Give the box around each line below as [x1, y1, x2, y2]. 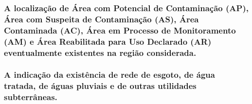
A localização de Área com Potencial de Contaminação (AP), [4, 1, 249, 14]
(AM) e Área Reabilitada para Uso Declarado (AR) [4, 35, 212, 47]
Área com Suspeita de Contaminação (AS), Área [4, 13, 199, 25]
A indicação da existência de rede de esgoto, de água [4, 69, 215, 81]
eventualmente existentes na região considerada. [4, 46, 197, 58]
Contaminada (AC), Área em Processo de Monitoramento [4, 24, 236, 36]
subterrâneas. [4, 91, 57, 103]
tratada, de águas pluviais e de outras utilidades [4, 80, 197, 92]
